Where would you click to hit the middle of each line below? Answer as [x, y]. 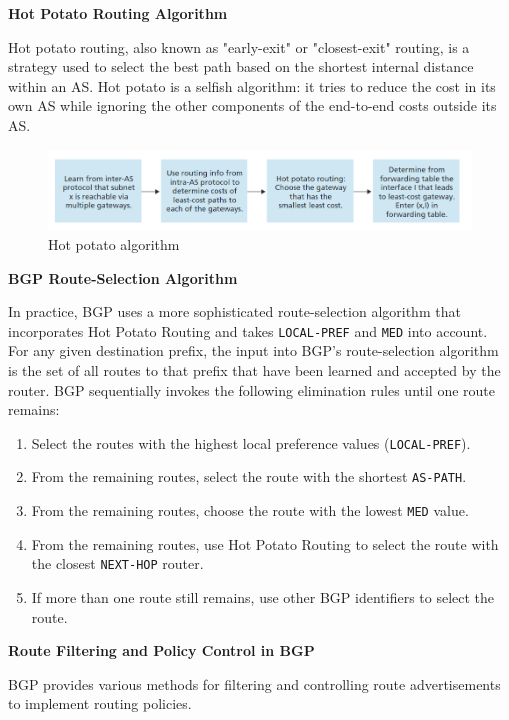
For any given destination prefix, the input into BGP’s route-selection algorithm [253, 350]
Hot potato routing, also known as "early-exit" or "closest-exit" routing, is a [239, 46]
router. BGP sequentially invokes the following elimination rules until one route [252, 389]
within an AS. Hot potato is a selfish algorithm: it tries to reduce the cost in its [252, 85]
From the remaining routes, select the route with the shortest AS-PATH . [249, 476]
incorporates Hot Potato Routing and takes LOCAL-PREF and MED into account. [248, 330]
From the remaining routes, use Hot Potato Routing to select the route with [265, 543]
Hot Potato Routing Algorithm [118, 13]
